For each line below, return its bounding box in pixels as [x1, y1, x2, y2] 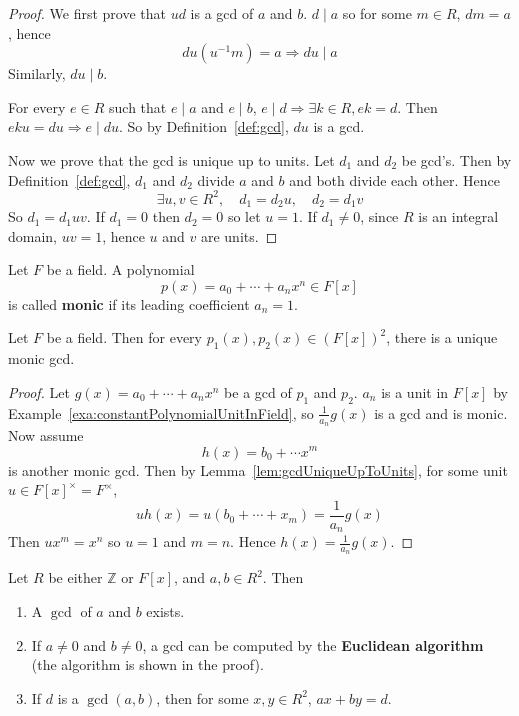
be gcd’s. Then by [401, 149, 512, 170]
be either [48, 567, 103, 588]
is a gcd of [190, 3, 254, 23]
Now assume [8, 424, 84, 445]
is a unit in [381, 381, 449, 402]
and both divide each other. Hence [289, 169, 500, 190]
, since [360, 206, 399, 227]
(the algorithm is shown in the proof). [31, 654, 264, 675]
